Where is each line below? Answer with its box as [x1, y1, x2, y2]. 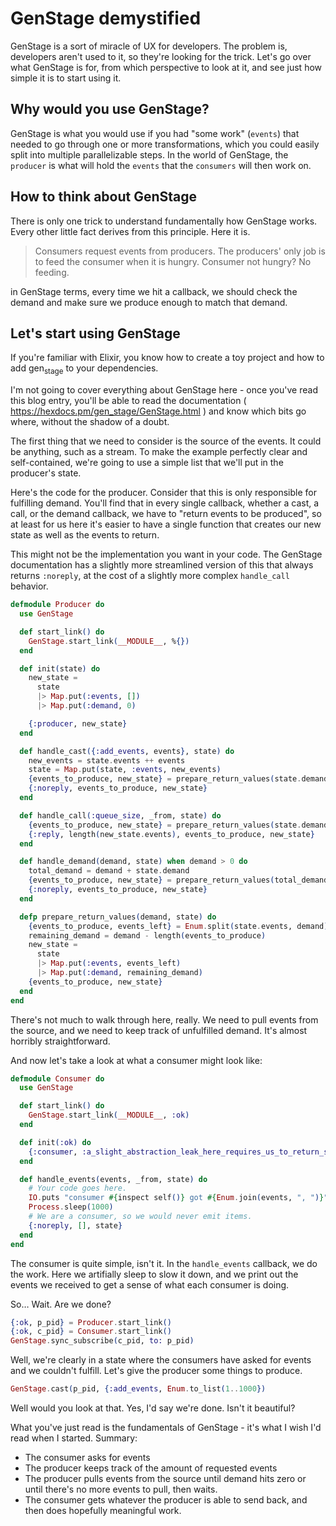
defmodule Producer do [10, 600, 105, 610]
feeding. [34, 266, 70, 278]
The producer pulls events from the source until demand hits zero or [24, 1473, 307, 1485]
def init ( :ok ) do [19, 1137, 92, 1147]
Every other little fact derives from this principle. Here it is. [10, 225, 251, 237]
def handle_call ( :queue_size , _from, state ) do [19, 810, 222, 821]
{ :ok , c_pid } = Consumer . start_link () [10, 1327, 172, 1337]
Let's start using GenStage [10, 325, 181, 342]
